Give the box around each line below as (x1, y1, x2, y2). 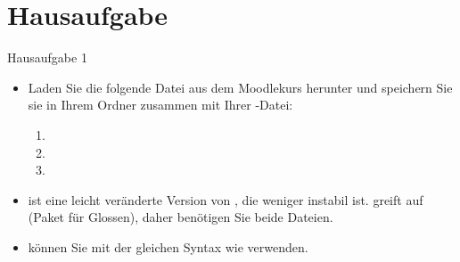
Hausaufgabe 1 (7, 48, 87, 67)
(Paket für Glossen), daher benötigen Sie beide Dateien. (28, 208, 333, 226)
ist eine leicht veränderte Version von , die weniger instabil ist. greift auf (28, 190, 423, 209)
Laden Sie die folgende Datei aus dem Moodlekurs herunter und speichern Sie (28, 78, 453, 96)
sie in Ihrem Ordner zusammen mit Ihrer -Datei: (28, 95, 293, 114)
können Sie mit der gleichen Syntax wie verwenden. (28, 237, 308, 256)
